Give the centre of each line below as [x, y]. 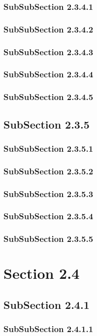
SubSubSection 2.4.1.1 [48, 329]
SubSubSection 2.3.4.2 [48, 29]
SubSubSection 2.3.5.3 [48, 193]
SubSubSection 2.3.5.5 [48, 239]
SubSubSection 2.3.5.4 [48, 216]
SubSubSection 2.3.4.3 [48, 51]
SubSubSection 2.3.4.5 [48, 97]
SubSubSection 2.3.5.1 [48, 148]
